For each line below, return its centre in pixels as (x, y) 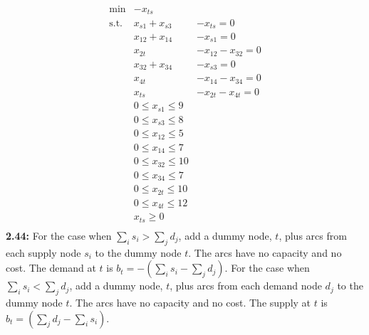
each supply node (43, 252)
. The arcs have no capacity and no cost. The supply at (190, 302)
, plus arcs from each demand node (246, 286)
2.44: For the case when (59, 235)
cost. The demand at (51, 268)
